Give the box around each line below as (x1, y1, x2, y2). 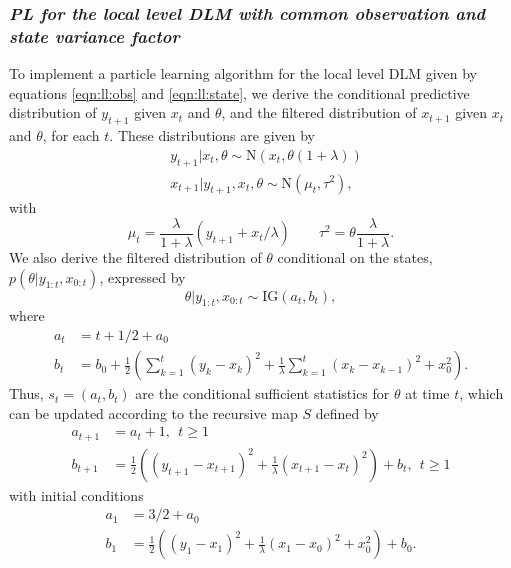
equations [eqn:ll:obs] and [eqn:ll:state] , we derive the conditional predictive (9, 82, 470, 103)
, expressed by (99, 266, 186, 287)
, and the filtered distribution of (221, 102, 417, 123)
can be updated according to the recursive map (9, 402, 298, 423)
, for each (42, 125, 100, 146)
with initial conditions (9, 484, 144, 505)
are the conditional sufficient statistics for (135, 383, 390, 404)
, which (459, 383, 504, 404)
